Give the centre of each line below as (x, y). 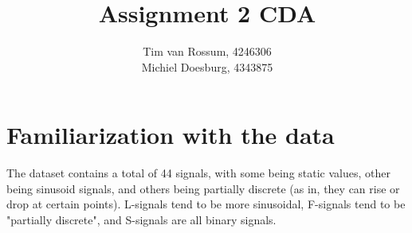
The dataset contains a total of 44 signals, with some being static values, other (198, 173)
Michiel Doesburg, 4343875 (207, 66)
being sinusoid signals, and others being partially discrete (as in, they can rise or (203, 188)
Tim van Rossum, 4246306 (207, 51)
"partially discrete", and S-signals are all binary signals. (141, 220)
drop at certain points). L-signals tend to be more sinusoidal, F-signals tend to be (206, 204)
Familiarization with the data (171, 135)
